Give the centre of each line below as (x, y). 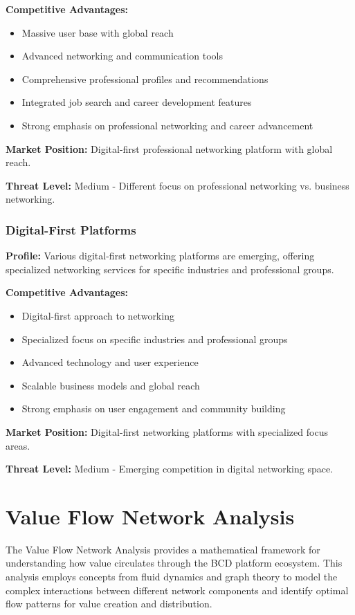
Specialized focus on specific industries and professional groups (155, 339)
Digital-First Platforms (71, 229)
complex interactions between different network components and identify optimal (177, 590)
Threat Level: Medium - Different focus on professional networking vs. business (177, 185)
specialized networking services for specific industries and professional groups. (170, 269)
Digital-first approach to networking (98, 315)
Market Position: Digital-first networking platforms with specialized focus (167, 431)
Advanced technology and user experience (110, 362)
